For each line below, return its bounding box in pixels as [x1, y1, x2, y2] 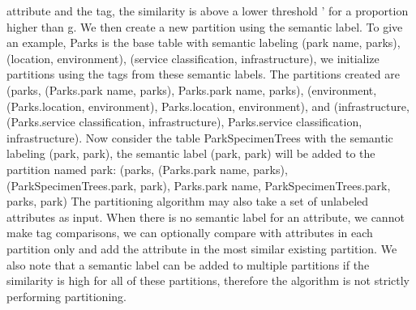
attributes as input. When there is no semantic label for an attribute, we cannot [6, 208, 405, 225]
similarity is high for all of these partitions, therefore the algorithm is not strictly [6, 272, 410, 289]
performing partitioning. [6, 287, 127, 304]
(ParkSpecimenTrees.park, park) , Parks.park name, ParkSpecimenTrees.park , [6, 176, 391, 193]
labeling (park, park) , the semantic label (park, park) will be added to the [6, 145, 375, 162]
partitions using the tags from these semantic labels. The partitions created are [6, 66, 400, 83]
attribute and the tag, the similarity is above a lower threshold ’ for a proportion [6, 2, 409, 19]
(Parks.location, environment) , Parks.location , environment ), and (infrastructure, [6, 97, 410, 114]
